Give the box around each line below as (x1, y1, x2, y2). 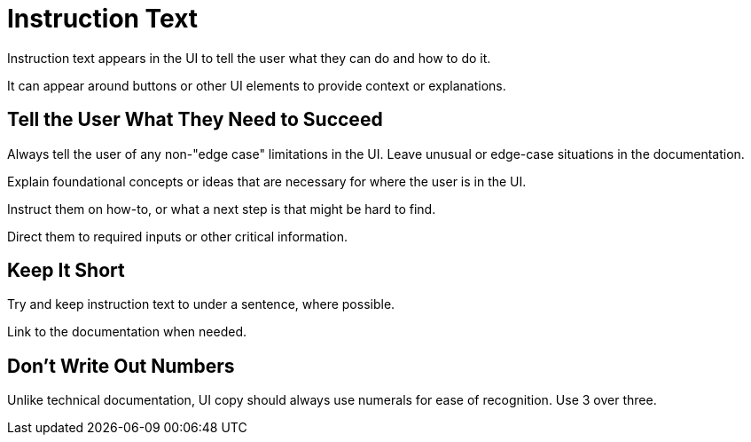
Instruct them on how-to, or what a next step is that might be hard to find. (7, 201, 436, 217)
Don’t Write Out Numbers (7, 354, 235, 377)
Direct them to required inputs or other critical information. (7, 228, 348, 244)
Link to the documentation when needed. (7, 324, 246, 340)
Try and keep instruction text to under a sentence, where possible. (7, 296, 395, 312)
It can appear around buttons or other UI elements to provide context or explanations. (7, 77, 506, 93)
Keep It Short (7, 259, 125, 282)
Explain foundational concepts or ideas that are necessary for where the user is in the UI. (7, 173, 527, 189)
